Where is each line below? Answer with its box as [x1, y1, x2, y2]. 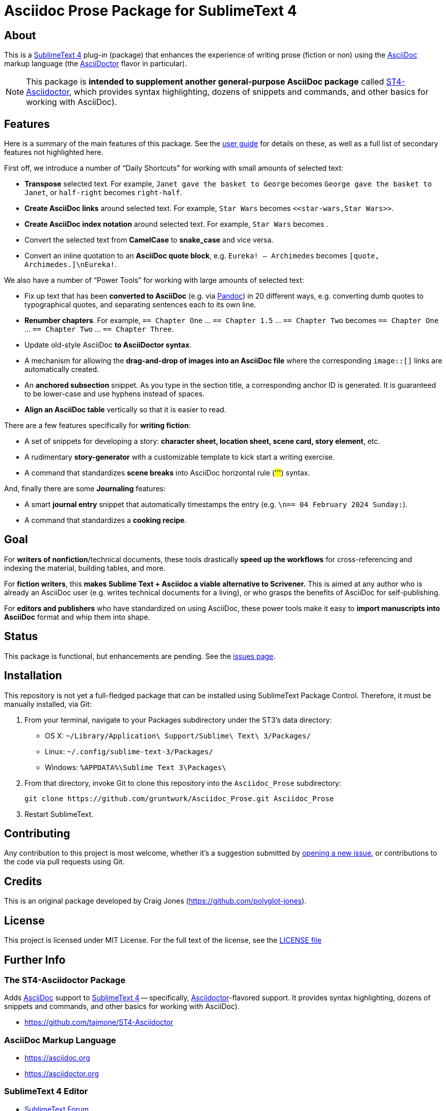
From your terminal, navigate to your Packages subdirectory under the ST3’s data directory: [24, 715, 332, 724]
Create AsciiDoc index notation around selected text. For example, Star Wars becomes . [24, 220, 328, 229]
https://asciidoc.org [24, 1053, 90, 1063]
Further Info [4, 953, 66, 966]
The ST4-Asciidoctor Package [4, 974, 125, 985]
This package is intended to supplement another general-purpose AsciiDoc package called [26, 76, 384, 87]
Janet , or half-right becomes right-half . [24, 188, 182, 197]
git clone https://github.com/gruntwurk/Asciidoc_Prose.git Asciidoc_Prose [24, 794, 334, 803]
